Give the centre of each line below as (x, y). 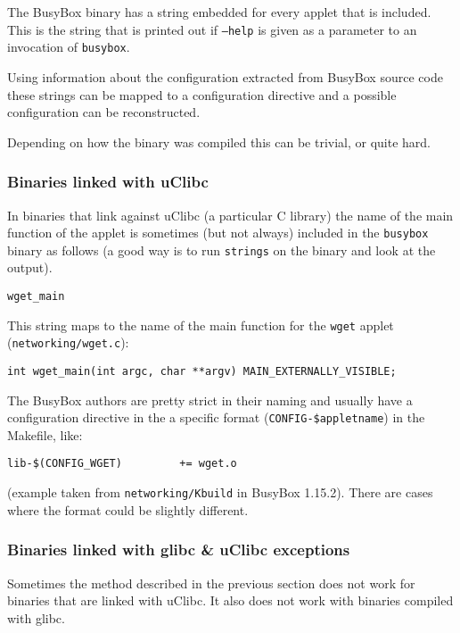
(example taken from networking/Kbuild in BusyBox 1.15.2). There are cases (220, 492)
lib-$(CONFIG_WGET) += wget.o (122, 464)
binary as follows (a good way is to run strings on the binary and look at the (222, 250)
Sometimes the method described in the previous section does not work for (211, 583)
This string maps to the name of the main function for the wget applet (201, 325)
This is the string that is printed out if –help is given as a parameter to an (212, 29)
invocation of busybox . (69, 47)
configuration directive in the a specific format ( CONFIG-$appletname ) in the (216, 417)
